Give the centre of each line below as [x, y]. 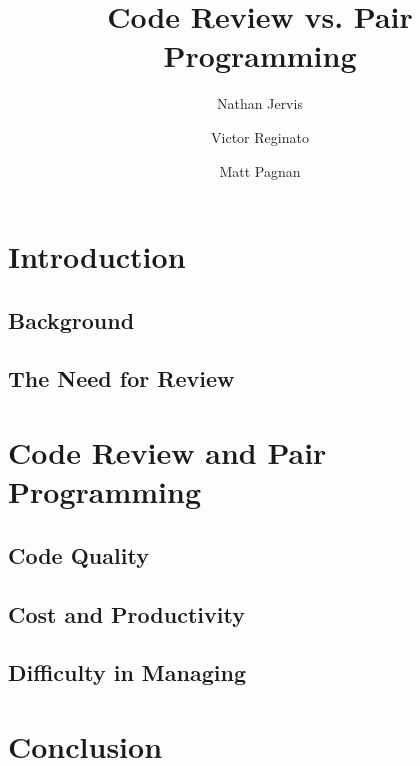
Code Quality [78, 554]
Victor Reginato [260, 136]
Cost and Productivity [126, 613]
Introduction [97, 256]
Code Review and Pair [167, 452]
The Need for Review [121, 378]
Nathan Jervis [260, 103]
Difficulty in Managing [127, 672]
